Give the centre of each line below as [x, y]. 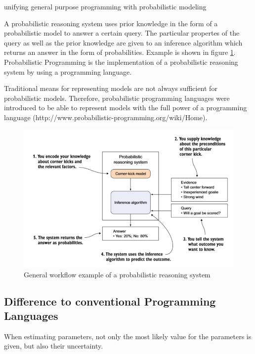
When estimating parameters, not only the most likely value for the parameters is [128, 336]
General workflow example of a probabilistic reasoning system [117, 274]
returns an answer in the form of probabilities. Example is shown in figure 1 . [120, 52]
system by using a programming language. [68, 71]
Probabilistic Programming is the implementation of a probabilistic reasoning [121, 62]
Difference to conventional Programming [110, 301]
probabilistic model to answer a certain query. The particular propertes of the [122, 33]
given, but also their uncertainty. [54, 346]
